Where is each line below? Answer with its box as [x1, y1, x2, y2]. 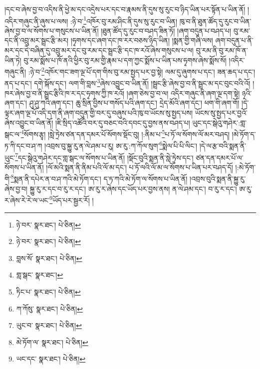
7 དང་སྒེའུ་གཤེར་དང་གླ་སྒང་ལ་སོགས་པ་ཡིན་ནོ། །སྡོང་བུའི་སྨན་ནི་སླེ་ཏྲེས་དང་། [15, 150, 194, 162]
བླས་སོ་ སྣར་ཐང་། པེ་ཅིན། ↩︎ [16, 252, 82, 263]
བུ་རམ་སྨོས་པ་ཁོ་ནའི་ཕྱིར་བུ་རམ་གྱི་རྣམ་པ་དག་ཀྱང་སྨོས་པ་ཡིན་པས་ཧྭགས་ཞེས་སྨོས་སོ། [23, 54, 227, 65]
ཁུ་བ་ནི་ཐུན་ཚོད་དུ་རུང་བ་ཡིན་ [179, 15, 252, 26]
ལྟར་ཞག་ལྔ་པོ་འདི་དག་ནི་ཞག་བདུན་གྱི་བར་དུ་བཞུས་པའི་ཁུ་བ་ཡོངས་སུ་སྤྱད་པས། [4, 107, 193, 117]
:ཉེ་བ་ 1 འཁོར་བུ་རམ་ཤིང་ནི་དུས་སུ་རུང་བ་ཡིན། [70, 14, 177, 26]
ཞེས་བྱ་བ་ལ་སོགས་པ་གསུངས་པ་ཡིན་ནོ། [4, 25, 99, 35]
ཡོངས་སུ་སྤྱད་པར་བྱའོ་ [195, 107, 248, 117]
